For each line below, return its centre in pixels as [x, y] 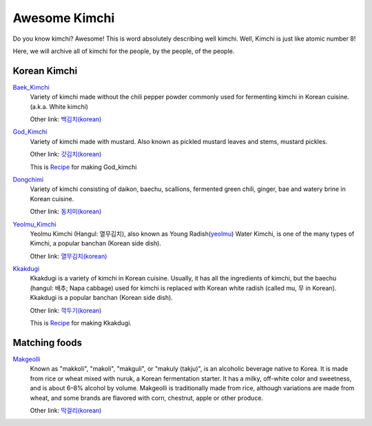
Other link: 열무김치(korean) [69, 256]
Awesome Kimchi [64, 18]
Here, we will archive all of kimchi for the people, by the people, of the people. [124, 51]
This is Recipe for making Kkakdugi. [81, 323]
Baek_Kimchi [31, 87]
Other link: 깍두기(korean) [66, 310]
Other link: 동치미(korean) [66, 212]
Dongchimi [28, 179]
